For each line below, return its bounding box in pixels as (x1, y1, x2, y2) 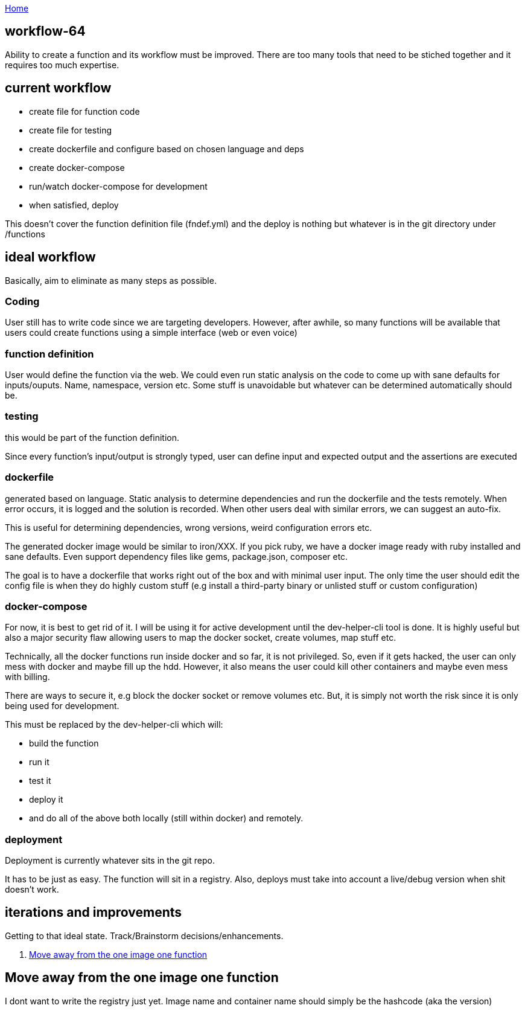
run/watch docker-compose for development (29, 181, 208, 191)
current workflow (5, 80, 112, 96)
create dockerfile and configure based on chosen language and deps (29, 143, 304, 154)
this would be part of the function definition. (5, 432, 180, 443)
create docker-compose (29, 162, 125, 173)
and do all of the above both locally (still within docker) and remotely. (29, 813, 304, 824)
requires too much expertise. (5, 59, 119, 70)
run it (29, 757, 49, 768)
